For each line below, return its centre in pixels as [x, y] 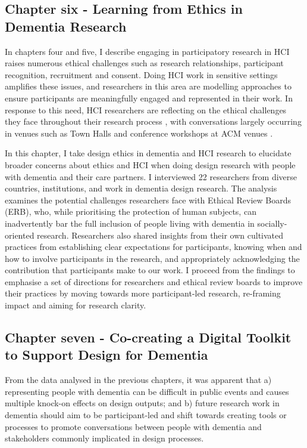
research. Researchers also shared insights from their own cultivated [160, 235]
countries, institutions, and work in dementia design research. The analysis [141, 188]
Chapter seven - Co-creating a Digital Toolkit [148, 337]
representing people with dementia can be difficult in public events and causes [147, 391]
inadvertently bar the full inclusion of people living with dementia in [130, 223]
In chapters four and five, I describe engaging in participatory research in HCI [147, 51]
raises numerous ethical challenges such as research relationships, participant [144, 63]
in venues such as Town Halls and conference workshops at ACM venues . [139, 133]
